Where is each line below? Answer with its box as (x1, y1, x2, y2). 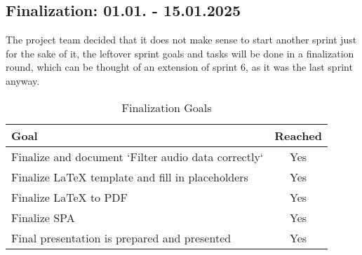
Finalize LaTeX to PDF (11, 188, 128, 205)
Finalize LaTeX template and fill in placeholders (11, 168, 248, 185)
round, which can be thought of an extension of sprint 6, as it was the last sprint (6, 60, 353, 74)
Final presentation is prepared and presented (11, 229, 232, 246)
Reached (274, 127, 323, 144)
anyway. (6, 73, 40, 88)
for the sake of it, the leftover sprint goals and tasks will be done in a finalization (6, 46, 354, 60)
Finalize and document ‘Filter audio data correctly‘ (11, 148, 264, 165)
